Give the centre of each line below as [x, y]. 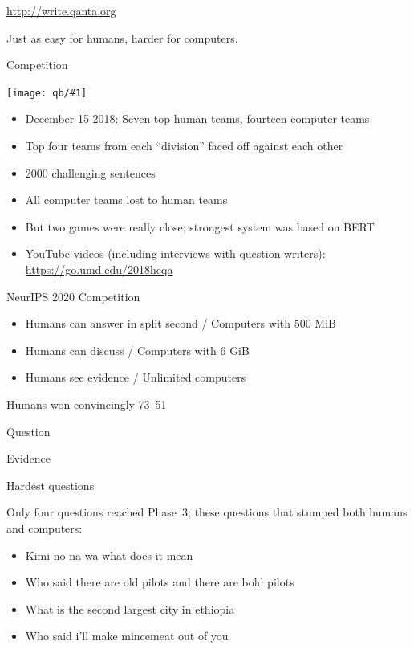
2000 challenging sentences [90, 172]
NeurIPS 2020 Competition [73, 296]
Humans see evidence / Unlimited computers [136, 377]
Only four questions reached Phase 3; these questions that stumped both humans [207, 512]
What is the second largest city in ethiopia [130, 608]
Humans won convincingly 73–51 [87, 404]
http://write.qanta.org [61, 10]
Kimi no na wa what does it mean [109, 555]
